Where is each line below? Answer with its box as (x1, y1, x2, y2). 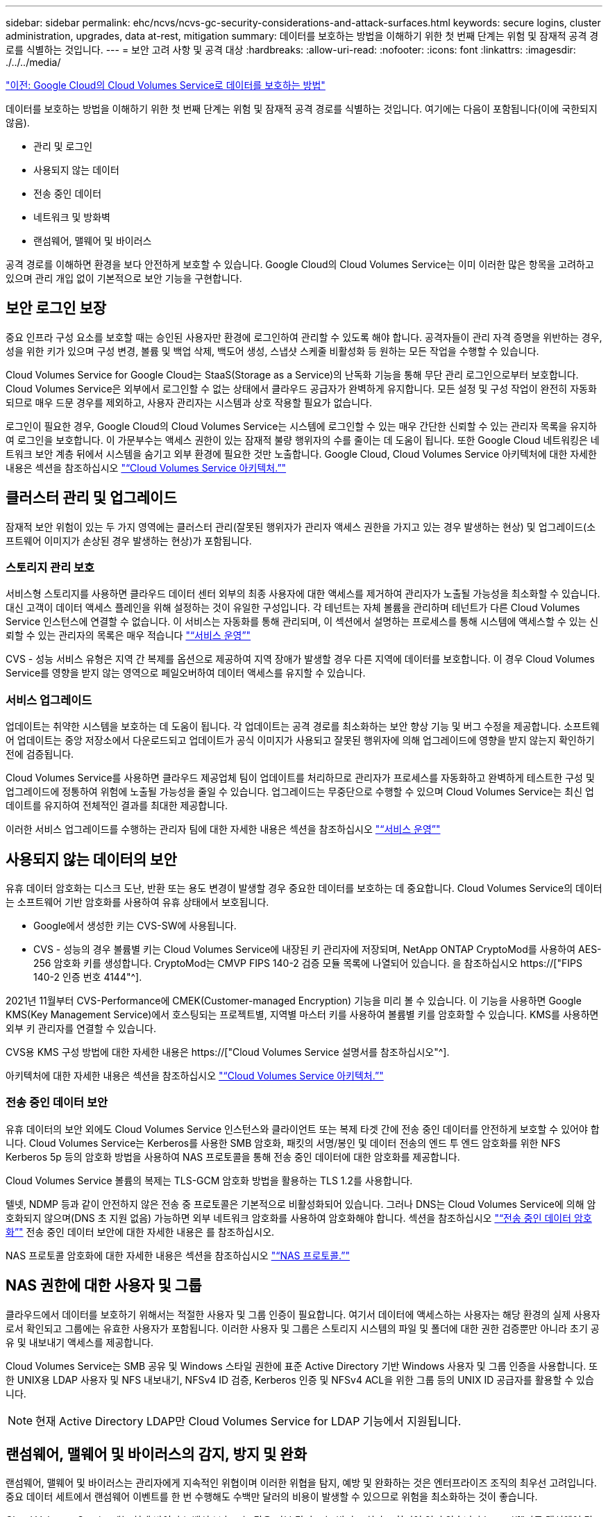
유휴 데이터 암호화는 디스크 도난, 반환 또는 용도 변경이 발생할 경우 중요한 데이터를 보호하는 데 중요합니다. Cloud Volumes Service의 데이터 (6, 882, 602, 895)
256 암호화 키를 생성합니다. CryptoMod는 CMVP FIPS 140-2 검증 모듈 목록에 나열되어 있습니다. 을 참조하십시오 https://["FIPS (33, 957, 582, 970)
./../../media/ (6, 56, 61, 68)
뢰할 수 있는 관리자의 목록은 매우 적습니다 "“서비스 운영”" (6, 629, 251, 642)
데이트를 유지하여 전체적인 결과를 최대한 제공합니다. (6, 799, 228, 812)
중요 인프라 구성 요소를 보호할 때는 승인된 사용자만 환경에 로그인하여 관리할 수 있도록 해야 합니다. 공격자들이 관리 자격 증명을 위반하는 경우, (6, 331, 602, 343)
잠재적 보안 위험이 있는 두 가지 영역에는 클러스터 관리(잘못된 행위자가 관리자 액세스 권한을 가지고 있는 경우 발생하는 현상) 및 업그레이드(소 (6, 520, 596, 533)
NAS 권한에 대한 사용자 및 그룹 (6, 1277, 202, 1295)
